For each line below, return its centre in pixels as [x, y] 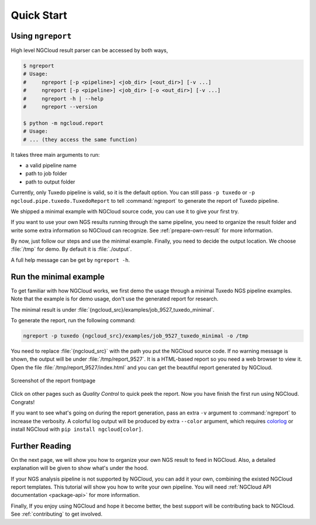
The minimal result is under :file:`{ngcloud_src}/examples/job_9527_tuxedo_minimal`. [113, 309]
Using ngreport [41, 36]
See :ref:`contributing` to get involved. [56, 514]
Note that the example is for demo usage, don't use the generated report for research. [115, 299]
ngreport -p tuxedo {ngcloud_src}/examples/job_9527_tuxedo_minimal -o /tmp [136, 336]
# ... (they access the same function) [80, 139]
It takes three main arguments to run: [55, 154]
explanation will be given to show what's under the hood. [80, 468]
